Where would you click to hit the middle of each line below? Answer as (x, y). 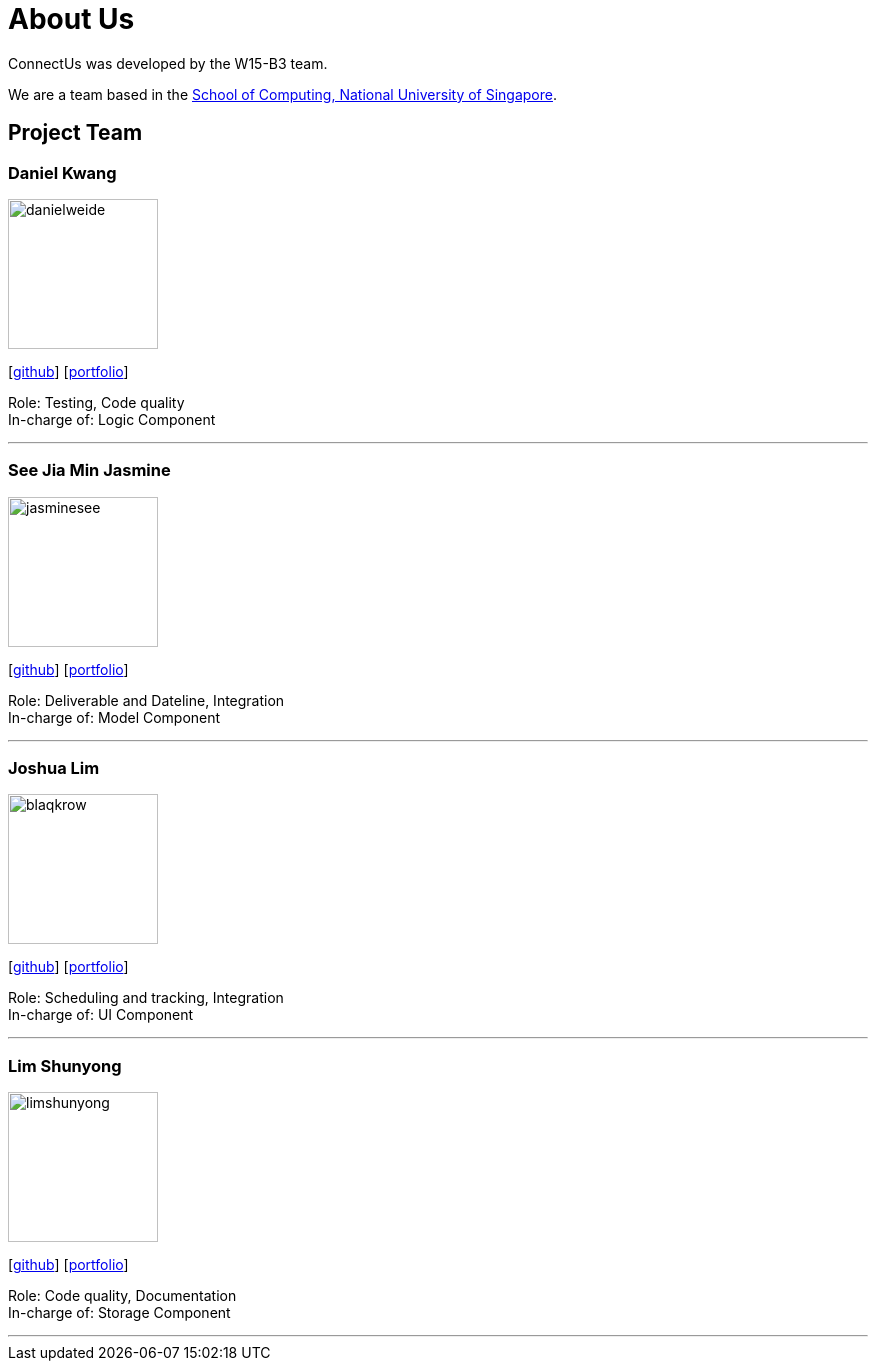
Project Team (75, 133)
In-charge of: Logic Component (112, 419)
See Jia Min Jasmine (89, 470)
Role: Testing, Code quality (96, 402)
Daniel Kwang (62, 172)
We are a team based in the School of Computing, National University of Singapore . (283, 94)
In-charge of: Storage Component (119, 1313)
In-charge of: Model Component (114, 717)
